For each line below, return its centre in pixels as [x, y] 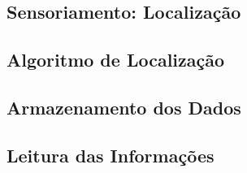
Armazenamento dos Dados [124, 107]
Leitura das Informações [110, 155]
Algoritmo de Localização [116, 60]
